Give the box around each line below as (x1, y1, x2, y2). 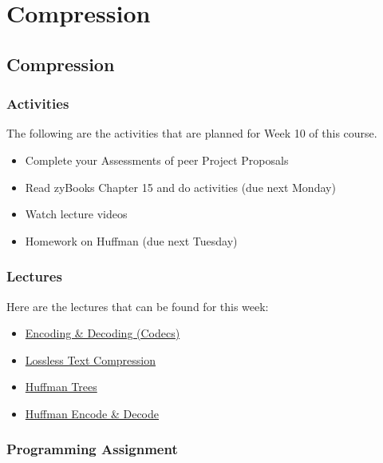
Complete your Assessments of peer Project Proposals (25, 151, 289, 168)
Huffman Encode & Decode (25, 405, 160, 421)
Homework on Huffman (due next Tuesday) (25, 232, 238, 249)
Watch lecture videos (25, 206, 128, 222)
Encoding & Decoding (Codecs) (25, 325, 180, 341)
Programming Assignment (6, 439, 178, 459)
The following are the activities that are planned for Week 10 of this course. (6, 125, 377, 142)
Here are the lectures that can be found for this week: (6, 297, 269, 314)
